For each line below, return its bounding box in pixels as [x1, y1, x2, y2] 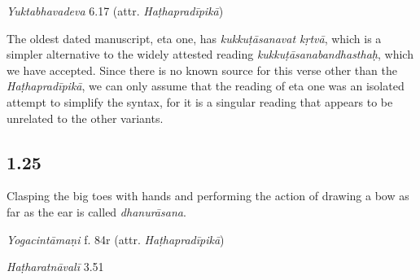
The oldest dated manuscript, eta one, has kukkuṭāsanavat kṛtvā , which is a [7, 29, 382, 46]
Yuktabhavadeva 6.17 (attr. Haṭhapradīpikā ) [7, 2, 224, 19]
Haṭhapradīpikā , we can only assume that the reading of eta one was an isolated [7, 77, 405, 94]
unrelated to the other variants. [7, 109, 164, 126]
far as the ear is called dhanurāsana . [7, 203, 186, 220]
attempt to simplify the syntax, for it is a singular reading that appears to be [7, 93, 393, 110]
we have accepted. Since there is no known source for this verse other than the [7, 61, 397, 78]
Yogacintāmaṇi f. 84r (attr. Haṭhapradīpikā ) [7, 230, 225, 247]
